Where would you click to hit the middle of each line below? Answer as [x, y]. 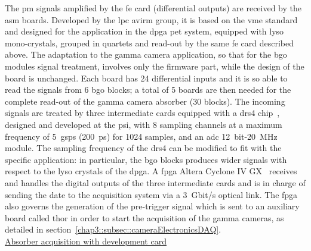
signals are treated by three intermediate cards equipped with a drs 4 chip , [142, 113]
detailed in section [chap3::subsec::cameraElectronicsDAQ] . [113, 229]
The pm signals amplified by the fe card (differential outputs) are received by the [153, 8]
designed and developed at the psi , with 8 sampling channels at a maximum [144, 124]
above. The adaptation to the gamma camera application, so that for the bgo [146, 54]
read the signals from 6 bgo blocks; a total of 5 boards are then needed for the [148, 90]
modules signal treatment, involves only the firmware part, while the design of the [155, 66]
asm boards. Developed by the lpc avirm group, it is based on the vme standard [151, 19]
